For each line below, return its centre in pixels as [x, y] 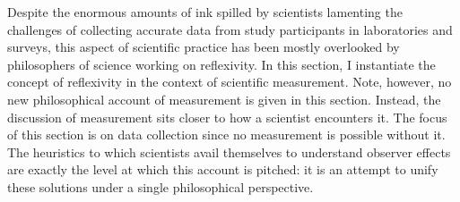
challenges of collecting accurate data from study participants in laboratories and [230, 29]
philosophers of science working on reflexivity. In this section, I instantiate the [221, 64]
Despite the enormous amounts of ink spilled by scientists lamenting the [205, 12]
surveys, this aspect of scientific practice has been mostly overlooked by [204, 47]
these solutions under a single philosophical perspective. [161, 186]
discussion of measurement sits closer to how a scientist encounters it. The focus [227, 117]
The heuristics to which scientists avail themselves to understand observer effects [229, 151]
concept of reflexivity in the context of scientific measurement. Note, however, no [230, 82]
